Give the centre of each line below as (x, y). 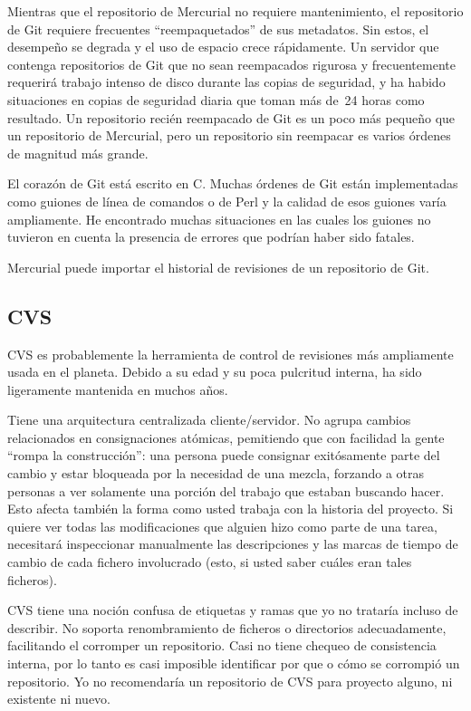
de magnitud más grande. (78, 153)
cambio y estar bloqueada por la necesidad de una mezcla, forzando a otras (216, 473)
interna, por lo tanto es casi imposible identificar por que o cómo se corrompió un (234, 663)
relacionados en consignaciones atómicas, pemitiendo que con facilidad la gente (226, 437)
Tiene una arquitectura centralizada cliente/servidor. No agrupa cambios (209, 420)
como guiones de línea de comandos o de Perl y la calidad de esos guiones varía (227, 201)
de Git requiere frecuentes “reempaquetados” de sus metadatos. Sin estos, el (218, 29)
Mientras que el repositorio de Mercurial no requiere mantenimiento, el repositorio (235, 11)
